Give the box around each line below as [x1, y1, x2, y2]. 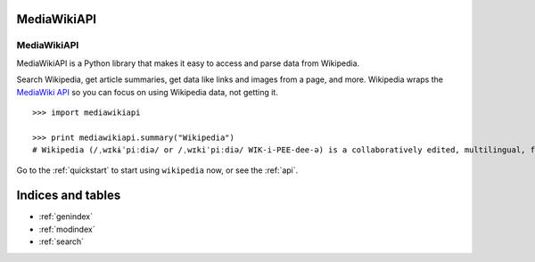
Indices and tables [16, 188, 121, 203]
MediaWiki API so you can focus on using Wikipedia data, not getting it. [16, 86, 278, 97]
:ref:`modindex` [38, 224, 95, 234]
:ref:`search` [38, 236, 85, 247]
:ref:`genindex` [38, 211, 94, 222]
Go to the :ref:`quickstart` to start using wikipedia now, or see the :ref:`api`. [16, 165, 299, 176]
